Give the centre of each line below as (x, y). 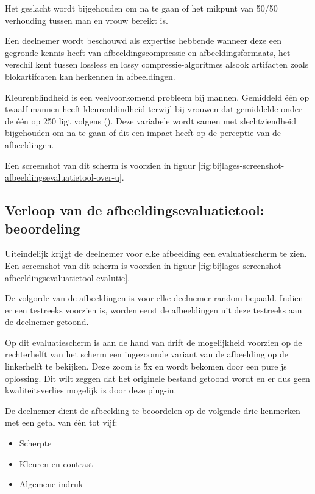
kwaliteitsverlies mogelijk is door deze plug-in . (91, 390)
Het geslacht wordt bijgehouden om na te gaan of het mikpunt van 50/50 (141, 8)
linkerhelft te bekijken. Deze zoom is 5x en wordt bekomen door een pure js (146, 366)
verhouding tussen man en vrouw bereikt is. (87, 20)
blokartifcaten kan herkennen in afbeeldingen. (90, 76)
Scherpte (35, 443)
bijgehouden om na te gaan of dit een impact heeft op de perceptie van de (143, 133)
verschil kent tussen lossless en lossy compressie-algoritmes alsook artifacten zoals (157, 64)
